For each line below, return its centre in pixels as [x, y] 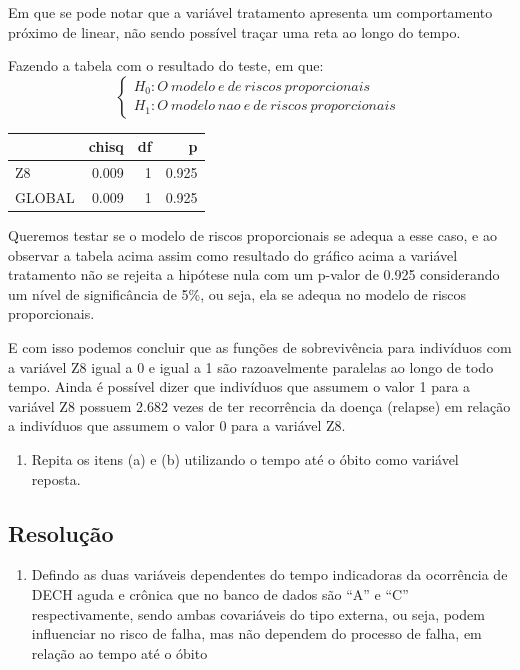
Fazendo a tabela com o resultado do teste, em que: [166, 65]
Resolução [61, 532]
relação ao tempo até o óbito [119, 652]
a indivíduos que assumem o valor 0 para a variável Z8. [177, 425]
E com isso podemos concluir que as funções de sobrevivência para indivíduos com [260, 347]
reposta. [56, 478]
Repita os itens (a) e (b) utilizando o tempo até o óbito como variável [245, 459]
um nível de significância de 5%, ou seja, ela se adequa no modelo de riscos [237, 293]
